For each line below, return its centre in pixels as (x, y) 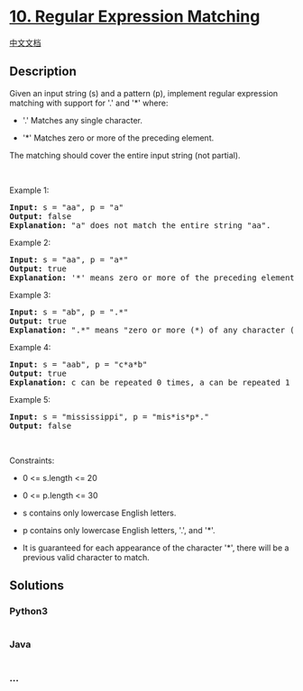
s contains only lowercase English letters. (99, 513)
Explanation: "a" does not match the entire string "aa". (140, 225)
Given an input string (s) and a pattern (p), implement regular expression (144, 93)
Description (43, 72)
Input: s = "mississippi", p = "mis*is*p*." (110, 417)
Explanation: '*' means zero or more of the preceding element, (155, 277)
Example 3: (30, 295)
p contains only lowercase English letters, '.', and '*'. (119, 530)
